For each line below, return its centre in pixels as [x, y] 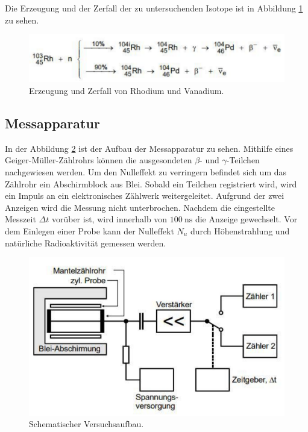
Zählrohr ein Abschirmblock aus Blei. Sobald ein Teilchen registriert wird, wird [151, 183]
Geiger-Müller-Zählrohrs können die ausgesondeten [99, 160]
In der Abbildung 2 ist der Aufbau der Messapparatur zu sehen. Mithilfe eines [149, 148]
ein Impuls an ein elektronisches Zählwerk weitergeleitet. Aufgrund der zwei [145, 196]
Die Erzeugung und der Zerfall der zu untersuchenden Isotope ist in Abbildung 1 [154, 8]
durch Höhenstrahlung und [240, 230]
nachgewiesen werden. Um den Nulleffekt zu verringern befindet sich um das [146, 172]
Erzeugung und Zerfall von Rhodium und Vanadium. [127, 91]
